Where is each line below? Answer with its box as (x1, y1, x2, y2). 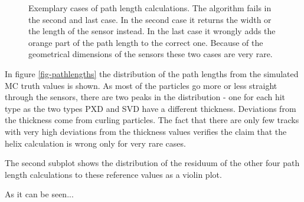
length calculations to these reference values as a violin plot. (5, 168, 222, 180)
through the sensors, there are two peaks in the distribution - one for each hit (5, 91, 286, 103)
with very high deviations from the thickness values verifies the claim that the (5, 125, 287, 137)
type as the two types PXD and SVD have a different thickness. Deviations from (5, 102, 296, 114)
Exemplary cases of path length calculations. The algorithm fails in (28, 2, 272, 14)
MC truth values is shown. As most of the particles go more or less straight (5, 79, 277, 91)
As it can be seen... (5, 188, 74, 200)
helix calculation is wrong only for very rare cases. (5, 137, 186, 149)
